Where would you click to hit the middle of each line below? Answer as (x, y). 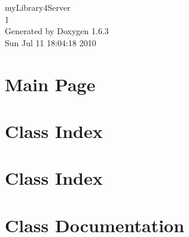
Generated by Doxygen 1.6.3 (57, 31)
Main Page (50, 84)
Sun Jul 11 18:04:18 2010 (51, 42)
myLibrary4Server (38, 7)
